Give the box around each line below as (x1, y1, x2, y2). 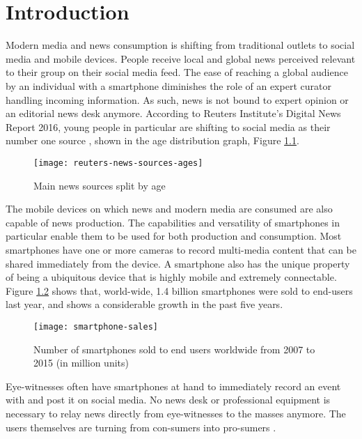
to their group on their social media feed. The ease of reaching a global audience (6, 65, 348, 79)
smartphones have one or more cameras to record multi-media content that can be (6, 242, 357, 256)
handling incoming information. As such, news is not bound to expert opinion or (6, 92, 349, 107)
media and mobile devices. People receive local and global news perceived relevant (6, 51, 356, 66)
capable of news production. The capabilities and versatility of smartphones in (6, 215, 340, 229)
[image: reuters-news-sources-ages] (33, 157, 203, 168)
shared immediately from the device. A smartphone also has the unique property (6, 256, 350, 270)
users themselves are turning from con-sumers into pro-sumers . (6, 419, 276, 434)
